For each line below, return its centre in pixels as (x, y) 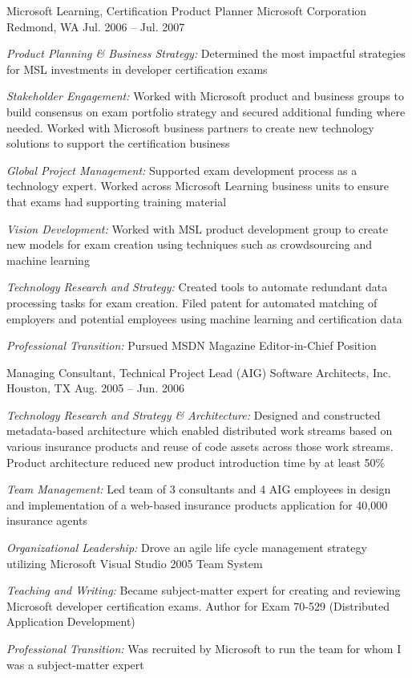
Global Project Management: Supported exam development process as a (182, 170)
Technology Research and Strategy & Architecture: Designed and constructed (194, 414)
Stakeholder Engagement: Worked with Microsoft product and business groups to (205, 96)
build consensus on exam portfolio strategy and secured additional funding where (206, 111)
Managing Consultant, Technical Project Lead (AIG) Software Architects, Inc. (199, 372)
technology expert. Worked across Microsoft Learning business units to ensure (198, 186)
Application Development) (71, 621)
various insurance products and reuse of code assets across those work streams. (200, 447)
